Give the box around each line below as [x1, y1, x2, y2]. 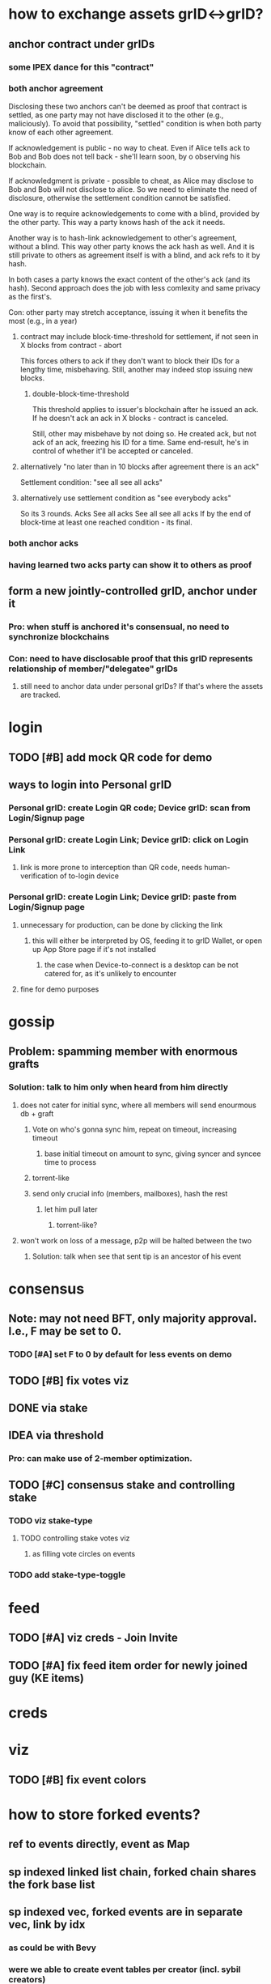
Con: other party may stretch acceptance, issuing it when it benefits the [8, 307, 248, 317]
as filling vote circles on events [32, 1549, 136, 1558]
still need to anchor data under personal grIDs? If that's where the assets [19, 682, 264, 691]
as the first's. [8, 291, 53, 301]
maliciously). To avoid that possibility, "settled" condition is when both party [8, 118, 262, 128]
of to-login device [59, 871, 120, 881]
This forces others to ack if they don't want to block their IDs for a [19, 355, 240, 365]
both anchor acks [8, 537, 79, 549]
